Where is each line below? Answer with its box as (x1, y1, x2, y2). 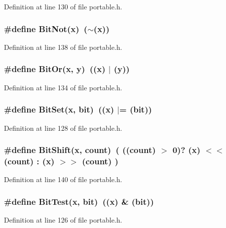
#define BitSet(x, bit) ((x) (4, 103, 114, 115)
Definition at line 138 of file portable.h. (4, 41, 122, 52)
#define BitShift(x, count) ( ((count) (4, 144, 156, 156)
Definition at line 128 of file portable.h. (4, 122, 122, 133)
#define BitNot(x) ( (4, 22, 88, 35)
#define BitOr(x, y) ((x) (4, 63, 106, 75)
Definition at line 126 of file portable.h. (4, 215, 122, 225)
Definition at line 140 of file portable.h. (4, 174, 122, 185)
